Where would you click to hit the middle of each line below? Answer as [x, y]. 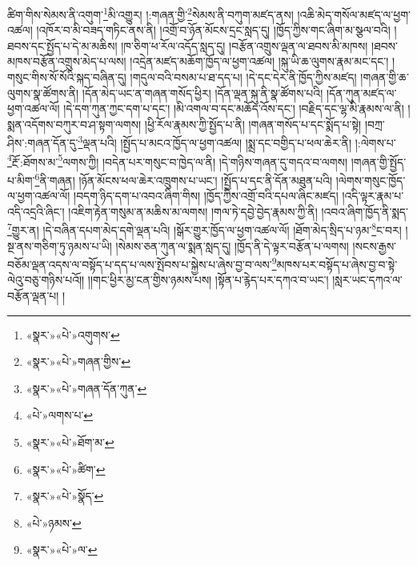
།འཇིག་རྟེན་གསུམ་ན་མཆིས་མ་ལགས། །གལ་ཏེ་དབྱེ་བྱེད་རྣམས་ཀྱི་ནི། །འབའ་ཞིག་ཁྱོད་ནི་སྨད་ [238, 211]
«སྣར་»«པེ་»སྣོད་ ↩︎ [65, 496]
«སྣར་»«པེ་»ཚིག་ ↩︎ [66, 469]
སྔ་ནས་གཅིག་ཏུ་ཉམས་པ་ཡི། [60, 245]
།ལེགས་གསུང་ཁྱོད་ [371, 180]
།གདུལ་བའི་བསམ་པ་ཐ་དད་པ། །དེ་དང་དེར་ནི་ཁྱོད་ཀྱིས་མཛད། [243, 77]
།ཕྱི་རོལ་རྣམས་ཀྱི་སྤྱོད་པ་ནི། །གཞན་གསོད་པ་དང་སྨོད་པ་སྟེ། [253, 124]
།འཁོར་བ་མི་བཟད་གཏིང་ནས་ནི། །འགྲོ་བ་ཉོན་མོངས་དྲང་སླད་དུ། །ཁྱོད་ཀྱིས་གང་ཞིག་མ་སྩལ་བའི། [213, 30]
